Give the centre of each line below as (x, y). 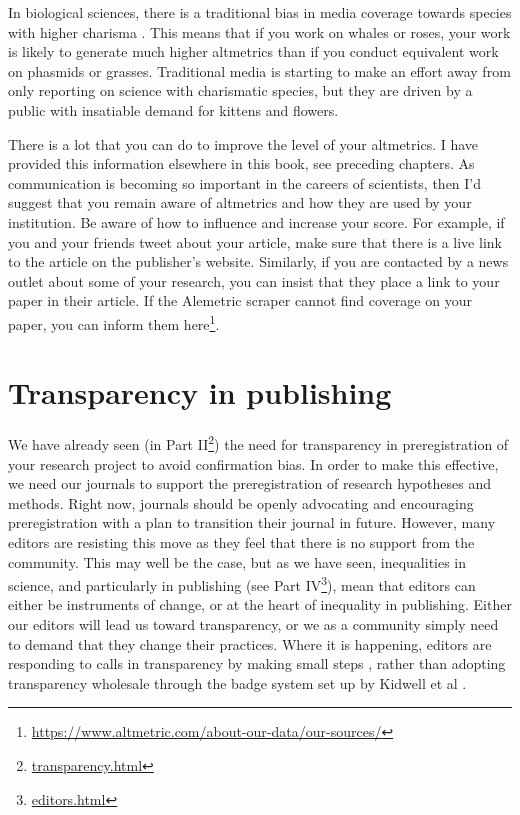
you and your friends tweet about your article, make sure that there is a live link (255, 241)
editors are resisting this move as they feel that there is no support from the (241, 541)
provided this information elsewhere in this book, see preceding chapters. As (241, 163)
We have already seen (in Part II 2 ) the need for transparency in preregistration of (258, 442)
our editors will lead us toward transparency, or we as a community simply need (253, 623)
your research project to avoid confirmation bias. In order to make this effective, (253, 463)
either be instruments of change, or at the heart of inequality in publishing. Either (260, 604)
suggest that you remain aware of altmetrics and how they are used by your (240, 202)
